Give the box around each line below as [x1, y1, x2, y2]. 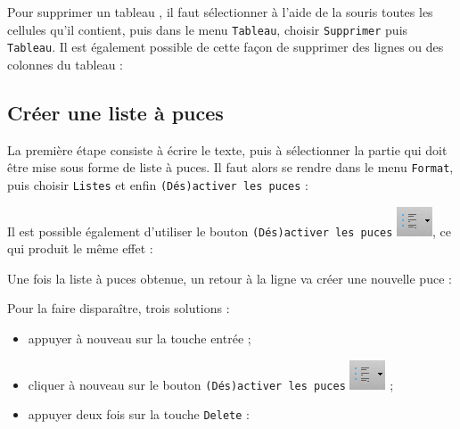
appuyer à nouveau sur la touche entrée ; [28, 329, 251, 348]
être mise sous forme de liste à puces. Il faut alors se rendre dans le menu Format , [7, 158, 454, 177]
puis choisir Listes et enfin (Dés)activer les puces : [7, 175, 308, 194]
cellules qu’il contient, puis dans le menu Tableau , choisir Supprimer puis [7, 20, 408, 38]
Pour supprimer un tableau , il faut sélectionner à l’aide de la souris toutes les [7, 3, 433, 21]
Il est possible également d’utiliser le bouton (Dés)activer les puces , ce [7, 221, 452, 240]
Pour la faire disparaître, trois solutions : [7, 299, 230, 318]
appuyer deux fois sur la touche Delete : [28, 405, 250, 424]
